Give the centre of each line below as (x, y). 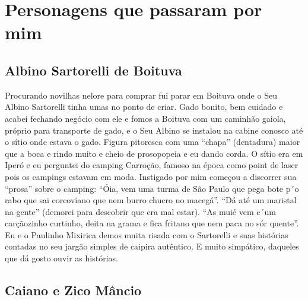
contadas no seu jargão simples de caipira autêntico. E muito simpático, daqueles (152, 246)
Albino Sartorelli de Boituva (93, 70)
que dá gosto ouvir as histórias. (61, 258)
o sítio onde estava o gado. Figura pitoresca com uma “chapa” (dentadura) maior (153, 142)
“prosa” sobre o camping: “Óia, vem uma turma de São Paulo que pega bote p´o (152, 188)
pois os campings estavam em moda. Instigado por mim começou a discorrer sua (151, 176)
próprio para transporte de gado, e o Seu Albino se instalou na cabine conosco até (154, 130)
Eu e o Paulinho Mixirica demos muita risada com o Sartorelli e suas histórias (147, 234)
